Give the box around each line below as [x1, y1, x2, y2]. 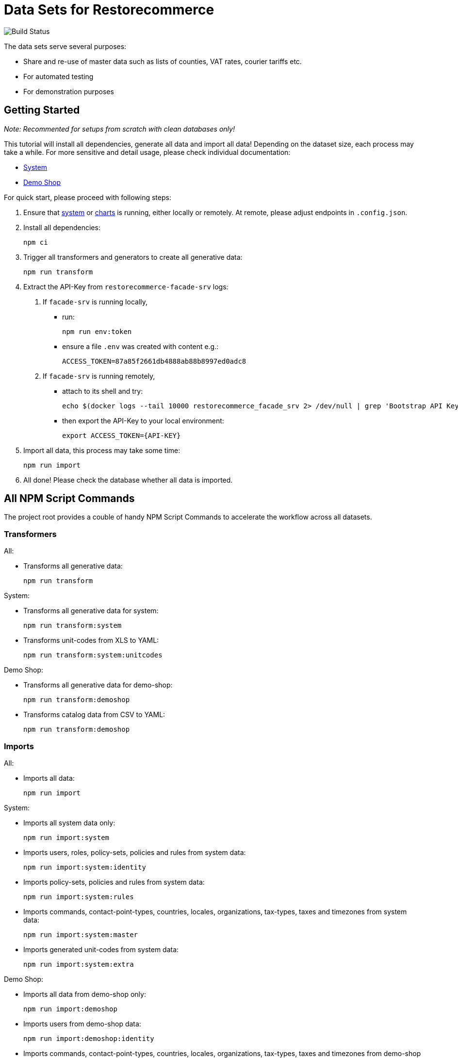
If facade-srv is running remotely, [43, 371, 155, 380]
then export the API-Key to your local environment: [62, 416, 224, 425]
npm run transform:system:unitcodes [23, 651, 163, 659]
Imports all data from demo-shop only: [23, 990, 146, 998]
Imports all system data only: [23, 818, 115, 827]
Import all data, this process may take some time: [23, 446, 180, 454]
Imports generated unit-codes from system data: [23, 945, 179, 954]
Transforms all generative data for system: [23, 606, 159, 615]
